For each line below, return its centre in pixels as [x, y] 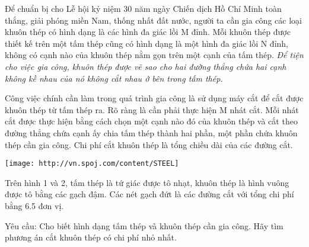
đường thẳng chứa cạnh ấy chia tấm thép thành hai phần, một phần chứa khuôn [151, 132]
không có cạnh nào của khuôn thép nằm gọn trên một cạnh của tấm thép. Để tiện [154, 55]
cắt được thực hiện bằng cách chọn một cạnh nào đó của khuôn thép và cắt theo [151, 121]
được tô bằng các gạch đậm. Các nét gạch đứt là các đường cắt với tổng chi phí [149, 194]
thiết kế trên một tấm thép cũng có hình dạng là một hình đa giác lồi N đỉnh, [147, 43]
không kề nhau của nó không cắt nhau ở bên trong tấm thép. [114, 78]
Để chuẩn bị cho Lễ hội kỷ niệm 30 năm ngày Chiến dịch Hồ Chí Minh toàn [143, 8]
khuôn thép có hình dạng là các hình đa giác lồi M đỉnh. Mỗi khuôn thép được [148, 32]
